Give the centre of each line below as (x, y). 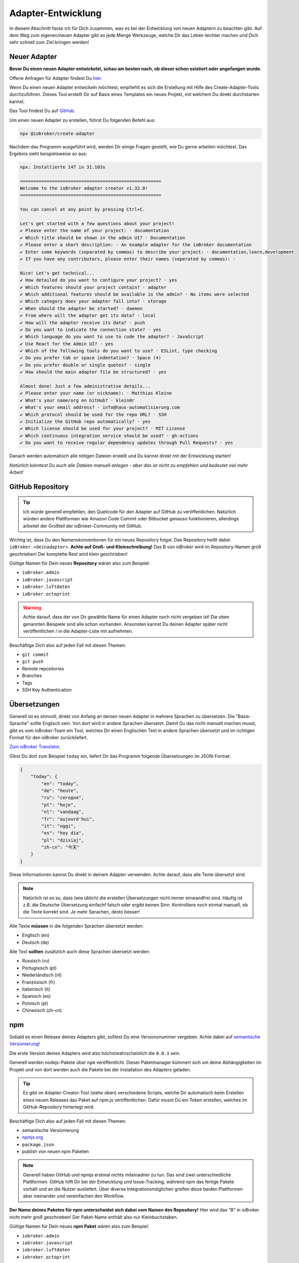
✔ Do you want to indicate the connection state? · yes (91, 329)
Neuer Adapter (33, 57)
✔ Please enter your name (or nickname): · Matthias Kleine (96, 393)
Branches (32, 676)
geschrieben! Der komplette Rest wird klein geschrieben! (68, 554)
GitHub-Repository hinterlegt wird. (59, 1107)
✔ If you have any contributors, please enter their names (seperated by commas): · (128, 259)
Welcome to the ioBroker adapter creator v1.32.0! (84, 188)
